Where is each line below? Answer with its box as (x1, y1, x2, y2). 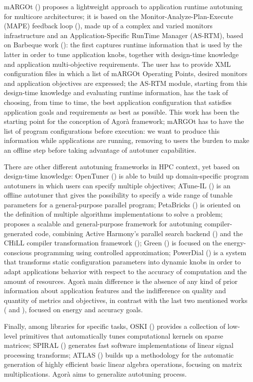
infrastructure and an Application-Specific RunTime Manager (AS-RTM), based (4, 30, 243, 40)
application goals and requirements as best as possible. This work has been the (4, 106, 239, 117)
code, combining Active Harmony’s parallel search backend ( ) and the (35, 228, 243, 238)
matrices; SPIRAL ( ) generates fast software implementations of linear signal (4, 340, 234, 350)
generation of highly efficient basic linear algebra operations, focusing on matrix (4, 359, 242, 369)
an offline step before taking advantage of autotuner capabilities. (4, 144, 196, 155)
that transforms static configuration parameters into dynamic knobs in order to (4, 257, 241, 267)
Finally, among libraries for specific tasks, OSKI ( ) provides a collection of (4, 321, 226, 331)
